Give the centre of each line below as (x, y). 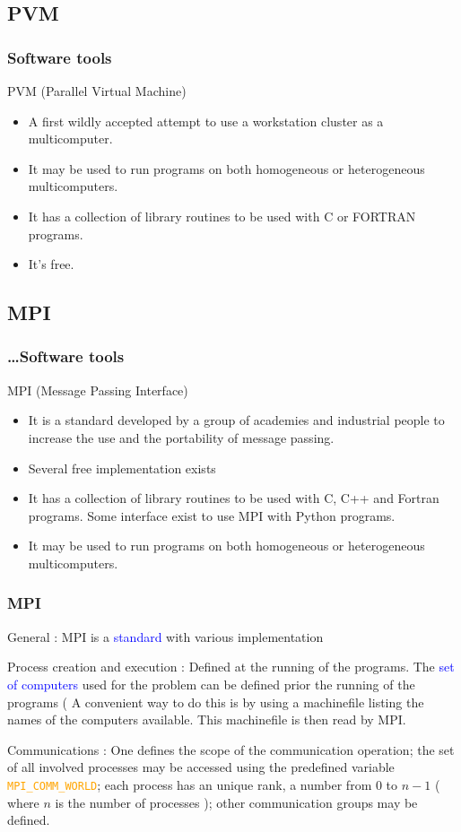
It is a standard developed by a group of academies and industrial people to (236, 420)
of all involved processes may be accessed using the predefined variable (201, 767)
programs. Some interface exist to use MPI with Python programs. (212, 515)
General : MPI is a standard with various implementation (165, 636)
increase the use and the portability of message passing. (181, 437)
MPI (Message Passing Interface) (98, 390)
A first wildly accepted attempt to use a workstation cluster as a (206, 121)
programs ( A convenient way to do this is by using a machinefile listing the (216, 702)
